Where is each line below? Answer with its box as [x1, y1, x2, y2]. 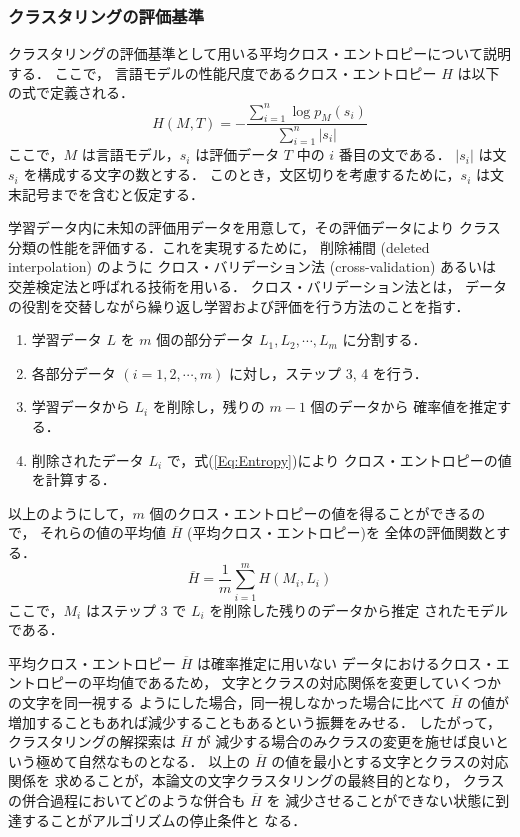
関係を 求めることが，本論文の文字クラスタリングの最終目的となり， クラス [8, 770, 505, 791]
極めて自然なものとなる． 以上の [35, 750, 251, 771]
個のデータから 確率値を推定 [310, 396, 498, 417]
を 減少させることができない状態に [266, 790, 496, 811]
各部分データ [31, 362, 116, 383]
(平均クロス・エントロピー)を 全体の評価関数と [187, 522, 497, 543]
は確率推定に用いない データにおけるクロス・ [196, 652, 496, 673]
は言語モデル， [81, 144, 180, 165]
